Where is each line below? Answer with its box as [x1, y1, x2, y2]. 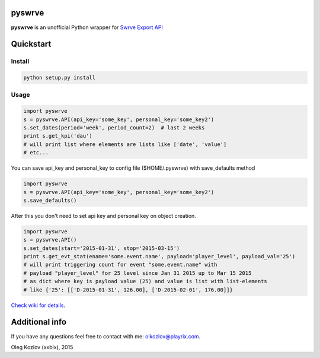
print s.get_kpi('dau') [23, 132, 93, 140]
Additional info [11, 317, 67, 327]
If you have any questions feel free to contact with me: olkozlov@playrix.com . [11, 332, 201, 340]
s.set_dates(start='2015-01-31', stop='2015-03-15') [23, 245, 180, 252]
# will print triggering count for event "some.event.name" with [23, 261, 217, 268]
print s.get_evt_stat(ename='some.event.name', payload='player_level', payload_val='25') [23, 253, 296, 260]
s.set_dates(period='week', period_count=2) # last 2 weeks [23, 125, 205, 131]
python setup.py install [23, 74, 96, 81]
